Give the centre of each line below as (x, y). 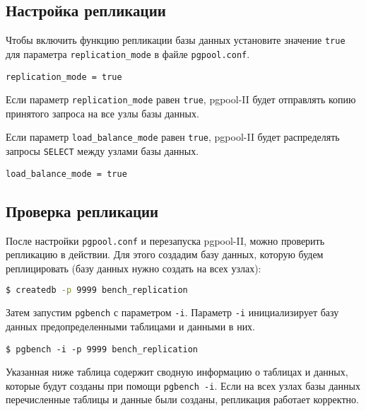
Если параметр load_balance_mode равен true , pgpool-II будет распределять (173, 137)
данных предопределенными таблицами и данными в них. (131, 326)
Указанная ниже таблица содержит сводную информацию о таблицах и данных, (177, 372)
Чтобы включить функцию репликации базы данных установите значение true (176, 40)
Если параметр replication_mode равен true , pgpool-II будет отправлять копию (181, 99)
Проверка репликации (82, 210)
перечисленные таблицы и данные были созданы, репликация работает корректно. (182, 399)
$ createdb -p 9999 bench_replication (97, 290)
